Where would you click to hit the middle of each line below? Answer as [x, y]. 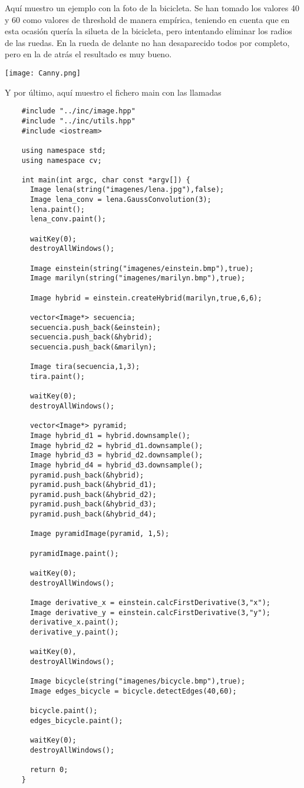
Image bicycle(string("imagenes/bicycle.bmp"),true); [138, 681]
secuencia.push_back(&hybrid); [91, 337]
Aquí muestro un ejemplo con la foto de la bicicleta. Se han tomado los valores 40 [152, 8]
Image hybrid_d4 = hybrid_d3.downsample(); [116, 465]
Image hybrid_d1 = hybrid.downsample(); [110, 435]
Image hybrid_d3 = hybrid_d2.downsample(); [116, 455]
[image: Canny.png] [43, 73]
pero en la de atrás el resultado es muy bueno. [88, 54]
